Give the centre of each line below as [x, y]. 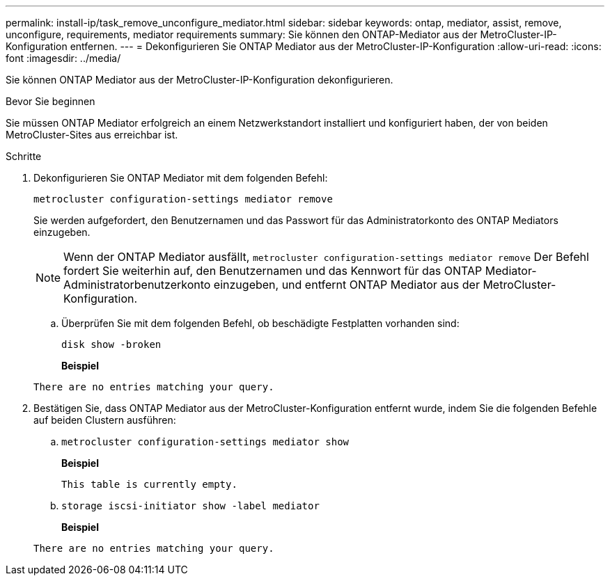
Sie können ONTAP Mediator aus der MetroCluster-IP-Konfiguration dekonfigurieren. [200, 80]
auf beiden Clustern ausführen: [105, 420]
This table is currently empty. [149, 484]
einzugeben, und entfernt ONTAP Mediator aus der [346, 285]
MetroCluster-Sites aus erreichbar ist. [92, 135]
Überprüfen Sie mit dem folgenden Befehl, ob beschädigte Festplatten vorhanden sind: [260, 323]
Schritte [24, 156]
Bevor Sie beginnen [50, 101]
